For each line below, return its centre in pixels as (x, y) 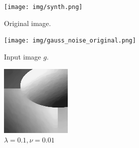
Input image (23, 56)
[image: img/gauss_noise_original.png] (70, 41)
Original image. (28, 23)
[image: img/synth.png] (43, 7)
